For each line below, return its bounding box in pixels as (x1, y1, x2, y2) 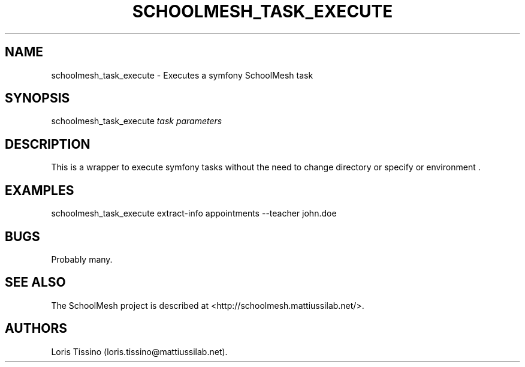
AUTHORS (5, 321, 68, 336)
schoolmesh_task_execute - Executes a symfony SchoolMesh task (51, 70, 313, 80)
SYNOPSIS (5, 91, 70, 106)
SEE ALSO (5, 275, 66, 290)
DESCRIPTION (5, 136, 90, 152)
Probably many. (51, 254, 113, 264)
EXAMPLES (5, 182, 74, 198)
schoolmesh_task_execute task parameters (51, 116, 222, 127)
